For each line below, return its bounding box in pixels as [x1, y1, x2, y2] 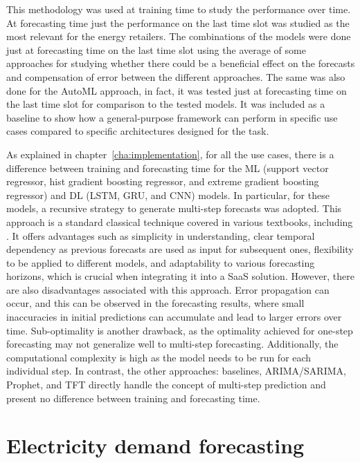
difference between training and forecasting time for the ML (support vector [6, 160, 329, 175]
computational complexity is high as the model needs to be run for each [6, 350, 312, 364]
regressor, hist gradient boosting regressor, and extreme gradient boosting [6, 174, 319, 189]
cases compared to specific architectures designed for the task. [6, 124, 269, 138]
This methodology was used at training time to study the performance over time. [6, 2, 351, 16]
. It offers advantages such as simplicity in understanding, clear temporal [6, 228, 315, 243]
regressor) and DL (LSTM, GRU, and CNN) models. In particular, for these [6, 187, 330, 202]
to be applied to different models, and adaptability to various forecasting [6, 255, 315, 270]
